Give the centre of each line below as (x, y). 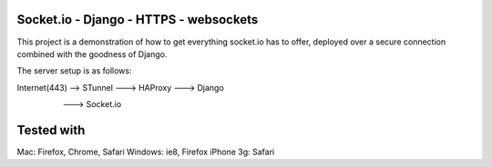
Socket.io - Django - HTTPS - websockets (138, 20)
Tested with (51, 130)
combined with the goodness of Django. (92, 54)
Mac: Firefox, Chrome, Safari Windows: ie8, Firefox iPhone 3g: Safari (146, 152)
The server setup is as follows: (74, 71)
